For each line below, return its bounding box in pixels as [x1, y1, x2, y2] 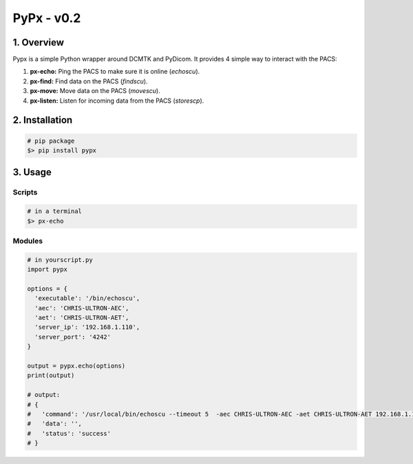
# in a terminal [27, 208, 83, 215]
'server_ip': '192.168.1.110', [34, 323, 140, 331]
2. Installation [12, 114, 73, 126]
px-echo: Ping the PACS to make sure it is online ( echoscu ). [30, 68, 200, 76]
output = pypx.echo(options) [27, 362, 126, 370]
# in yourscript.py [27, 256, 93, 263]
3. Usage [12, 166, 52, 179]
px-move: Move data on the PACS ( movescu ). [30, 87, 161, 95]
